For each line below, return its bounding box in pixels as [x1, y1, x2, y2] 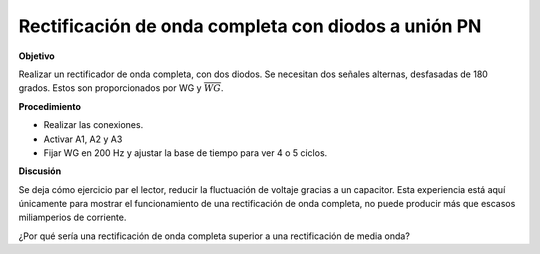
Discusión [18, 165, 62, 177]
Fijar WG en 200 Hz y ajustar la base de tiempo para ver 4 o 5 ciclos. [43, 146, 328, 159]
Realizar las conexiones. [43, 119, 144, 131]
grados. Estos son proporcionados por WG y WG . [18, 82, 224, 94]
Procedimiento [18, 100, 82, 112]
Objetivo [18, 50, 55, 62]
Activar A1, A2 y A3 [43, 133, 123, 145]
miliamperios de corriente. [18, 211, 127, 224]
